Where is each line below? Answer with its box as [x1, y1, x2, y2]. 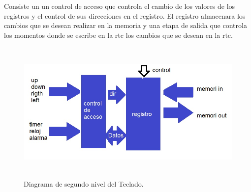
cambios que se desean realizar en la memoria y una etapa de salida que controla [4, 20, 247, 30]
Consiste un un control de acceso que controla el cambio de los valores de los [4, 1, 235, 11]
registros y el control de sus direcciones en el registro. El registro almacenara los [4, 10, 246, 21]
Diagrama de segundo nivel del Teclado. [24, 178, 144, 189]
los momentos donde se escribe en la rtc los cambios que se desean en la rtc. [4, 29, 233, 40]
